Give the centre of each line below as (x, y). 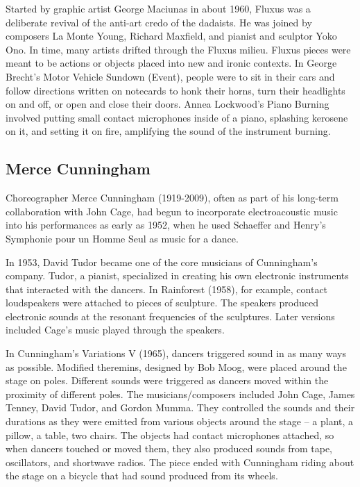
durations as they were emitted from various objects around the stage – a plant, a (180, 421)
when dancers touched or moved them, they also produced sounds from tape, (169, 448)
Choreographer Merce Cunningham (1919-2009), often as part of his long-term (172, 198)
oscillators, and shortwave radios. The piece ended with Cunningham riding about (180, 462)
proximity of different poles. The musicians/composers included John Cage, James (180, 394)
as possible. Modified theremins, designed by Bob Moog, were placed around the (176, 366)
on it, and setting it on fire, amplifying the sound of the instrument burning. (168, 131)
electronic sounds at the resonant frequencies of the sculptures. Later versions (170, 316)
